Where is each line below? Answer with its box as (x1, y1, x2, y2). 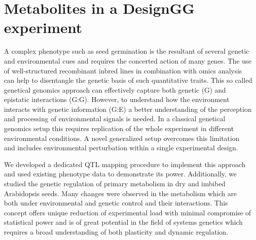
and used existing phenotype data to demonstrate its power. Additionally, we (4, 169, 237, 179)
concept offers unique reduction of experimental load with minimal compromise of (4, 207, 251, 217)
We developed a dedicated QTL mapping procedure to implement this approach (4, 159, 246, 169)
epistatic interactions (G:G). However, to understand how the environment (4, 94, 230, 104)
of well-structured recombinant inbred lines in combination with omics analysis (4, 65, 242, 75)
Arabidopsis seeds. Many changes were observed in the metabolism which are (4, 188, 237, 198)
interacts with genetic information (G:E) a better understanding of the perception (4, 103, 252, 114)
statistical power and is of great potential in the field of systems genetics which (4, 217, 243, 227)
